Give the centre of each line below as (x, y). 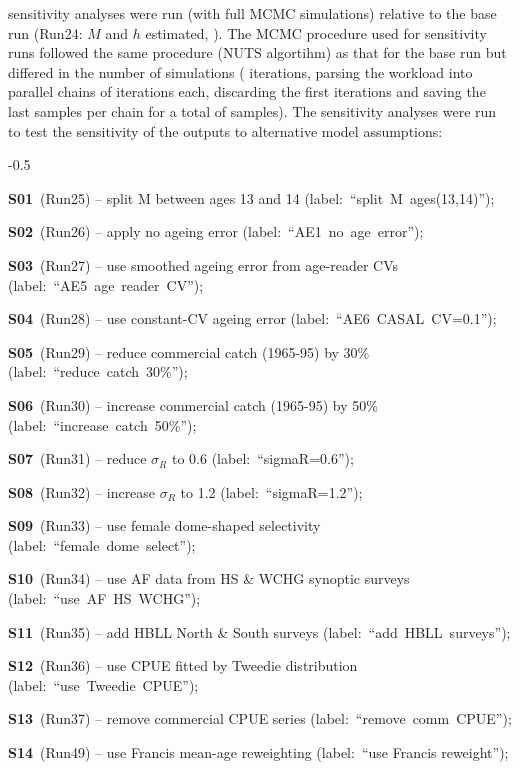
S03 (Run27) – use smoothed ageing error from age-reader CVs (203, 264)
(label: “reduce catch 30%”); (98, 371)
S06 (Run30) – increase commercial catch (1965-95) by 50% (193, 404)
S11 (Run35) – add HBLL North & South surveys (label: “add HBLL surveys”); (259, 631)
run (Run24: (45, 32)
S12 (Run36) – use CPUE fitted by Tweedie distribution (183, 665)
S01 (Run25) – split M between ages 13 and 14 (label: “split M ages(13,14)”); (251, 197)
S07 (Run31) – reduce (77, 458)
